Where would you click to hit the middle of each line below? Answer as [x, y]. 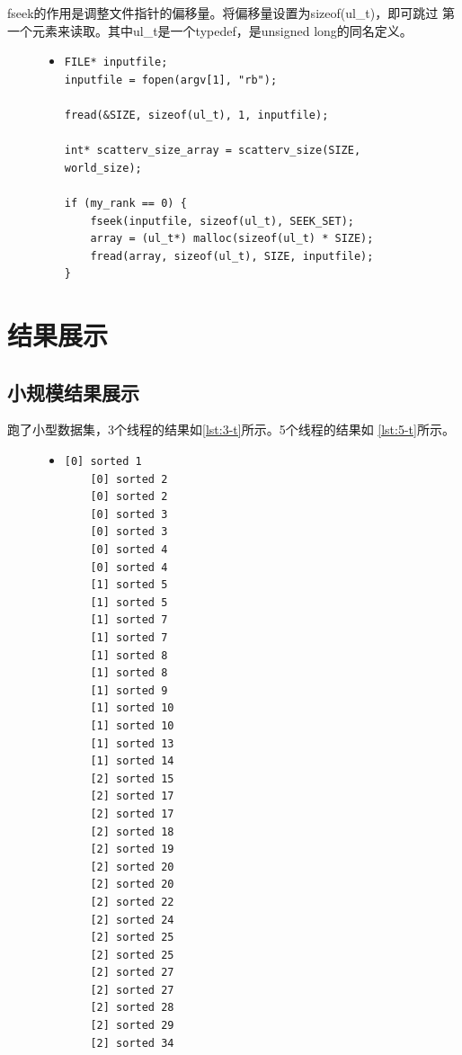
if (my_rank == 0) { [125, 203]
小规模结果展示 [73, 392]
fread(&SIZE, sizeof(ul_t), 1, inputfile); [196, 115]
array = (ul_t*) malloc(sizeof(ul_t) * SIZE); [232, 239]
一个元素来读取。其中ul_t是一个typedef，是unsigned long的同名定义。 [210, 30]
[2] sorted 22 [132, 902]
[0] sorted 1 [103, 462]
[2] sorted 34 [132, 1043]
